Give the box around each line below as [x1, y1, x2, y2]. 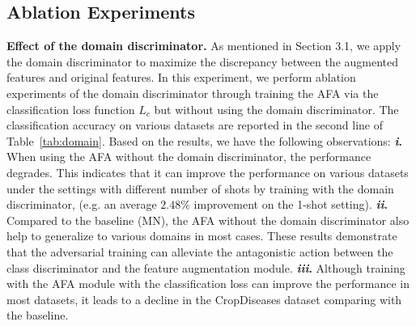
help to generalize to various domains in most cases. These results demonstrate [6, 227, 397, 244]
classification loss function [6, 100, 135, 117]
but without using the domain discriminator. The [154, 100, 399, 117]
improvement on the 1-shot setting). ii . [193, 196, 388, 213]
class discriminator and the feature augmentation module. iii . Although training [6, 259, 405, 276]
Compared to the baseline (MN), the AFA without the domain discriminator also [6, 211, 410, 228]
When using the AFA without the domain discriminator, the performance [6, 148, 371, 165]
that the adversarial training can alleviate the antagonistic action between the [6, 243, 393, 260]
